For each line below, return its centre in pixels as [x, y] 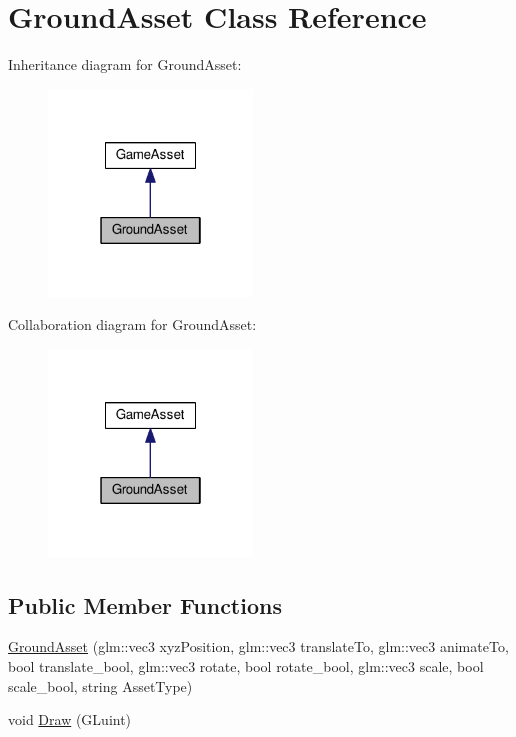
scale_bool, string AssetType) [100, 685]
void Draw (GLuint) [70, 719]
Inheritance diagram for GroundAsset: [125, 64]
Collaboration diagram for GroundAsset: [132, 324]
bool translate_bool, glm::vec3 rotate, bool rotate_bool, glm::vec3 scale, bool [246, 666]
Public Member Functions [145, 604]
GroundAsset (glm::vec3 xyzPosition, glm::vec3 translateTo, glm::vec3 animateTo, [258, 646]
